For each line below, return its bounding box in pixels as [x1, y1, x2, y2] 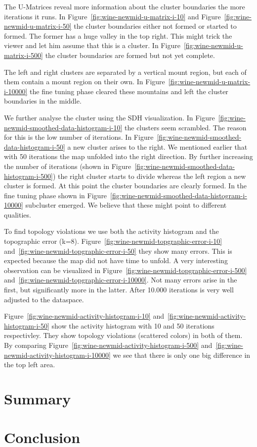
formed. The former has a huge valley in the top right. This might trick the [4, 30, 232, 41]
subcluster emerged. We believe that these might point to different [25, 200, 227, 210]
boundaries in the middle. [4, 96, 82, 106]
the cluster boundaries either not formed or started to [74, 21, 237, 31]
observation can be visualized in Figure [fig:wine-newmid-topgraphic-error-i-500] [4, 265, 247, 275]
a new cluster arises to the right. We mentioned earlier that [67, 141, 248, 152]
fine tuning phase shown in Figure [4, 190, 107, 200]
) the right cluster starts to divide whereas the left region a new [52, 170, 246, 181]
